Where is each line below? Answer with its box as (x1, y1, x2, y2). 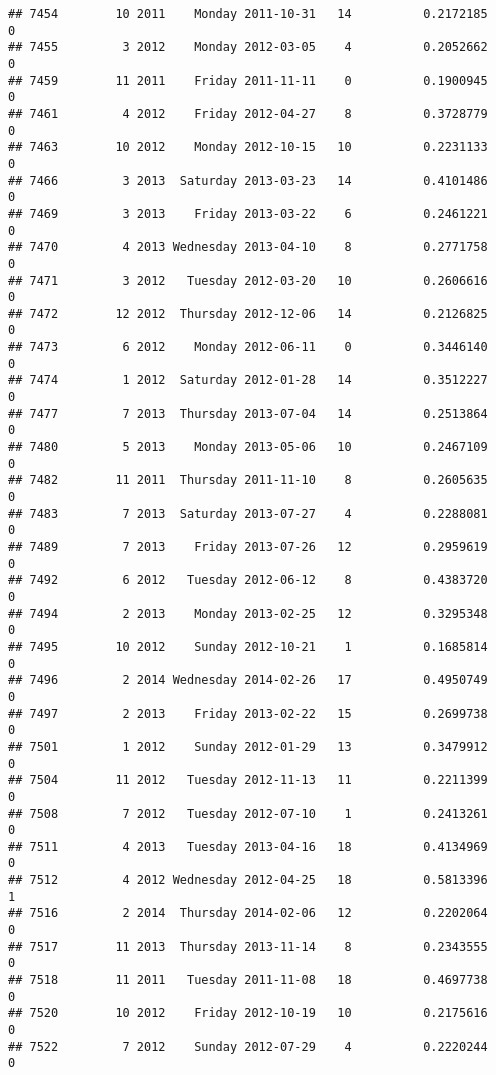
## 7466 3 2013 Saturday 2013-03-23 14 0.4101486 (8, 173, 488, 188)
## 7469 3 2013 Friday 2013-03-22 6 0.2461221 (8, 206, 488, 221)
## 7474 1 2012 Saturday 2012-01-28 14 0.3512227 (8, 373, 488, 388)
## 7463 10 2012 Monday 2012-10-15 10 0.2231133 (8, 140, 488, 155)
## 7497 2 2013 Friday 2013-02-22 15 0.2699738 (8, 706, 488, 721)
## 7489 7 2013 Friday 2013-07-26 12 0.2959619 (8, 540, 488, 554)
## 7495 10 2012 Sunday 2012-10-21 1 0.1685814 (8, 639, 488, 654)
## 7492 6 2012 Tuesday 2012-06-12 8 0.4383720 (8, 573, 488, 588)
